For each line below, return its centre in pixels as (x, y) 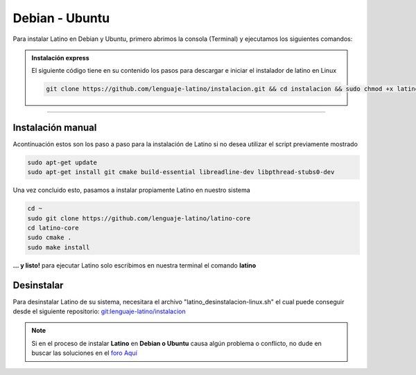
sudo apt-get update (62, 162)
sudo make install (59, 247)
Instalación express (60, 58)
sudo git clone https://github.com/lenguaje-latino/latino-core (139, 218)
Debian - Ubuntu (61, 18)
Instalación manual (55, 127)
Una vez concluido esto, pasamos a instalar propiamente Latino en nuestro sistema (132, 190)
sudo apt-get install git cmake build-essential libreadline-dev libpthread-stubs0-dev (181, 172)
